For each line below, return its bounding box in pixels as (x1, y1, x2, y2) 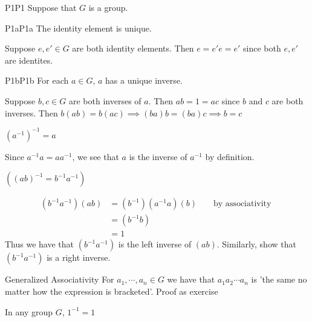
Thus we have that (5, 238, 74, 250)
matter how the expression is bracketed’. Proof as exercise (5, 284, 218, 297)
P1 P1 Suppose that (5, 1, 77, 13)
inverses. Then (5, 106, 58, 119)
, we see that (72, 150, 119, 163)
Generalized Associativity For (5, 273, 114, 286)
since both (243, 42, 281, 55)
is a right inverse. (47, 251, 111, 264)
